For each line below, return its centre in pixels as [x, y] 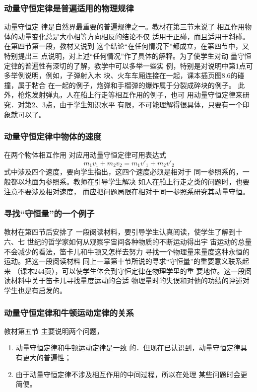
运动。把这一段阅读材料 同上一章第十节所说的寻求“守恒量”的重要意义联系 [123, 261]
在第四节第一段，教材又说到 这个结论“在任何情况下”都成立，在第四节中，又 [127, 46]
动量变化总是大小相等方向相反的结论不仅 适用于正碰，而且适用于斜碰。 [133, 36]
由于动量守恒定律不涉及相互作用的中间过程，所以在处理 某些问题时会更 [131, 374]
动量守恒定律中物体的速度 [53, 136]
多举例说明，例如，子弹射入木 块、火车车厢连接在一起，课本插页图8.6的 [121, 75]
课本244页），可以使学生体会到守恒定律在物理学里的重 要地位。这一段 [132, 271]
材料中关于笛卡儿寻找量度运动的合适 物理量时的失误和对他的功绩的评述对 [130, 280]
